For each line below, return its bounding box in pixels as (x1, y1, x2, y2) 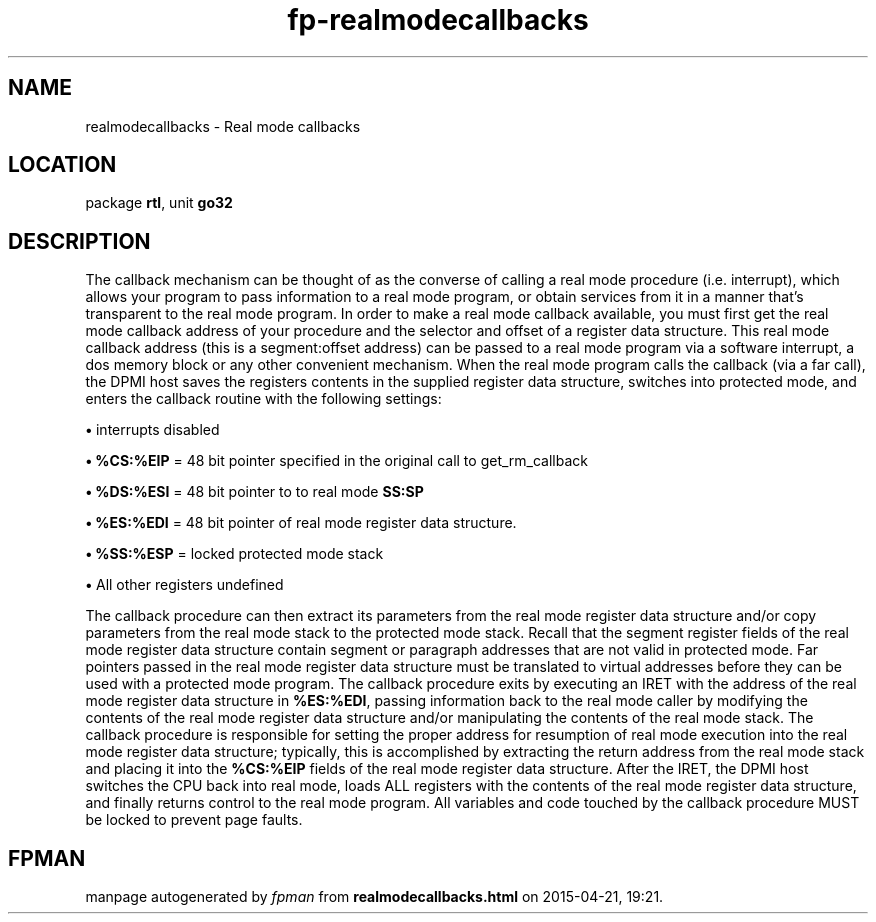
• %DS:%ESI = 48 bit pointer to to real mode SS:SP (85, 483, 424, 501)
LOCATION (8, 152, 117, 178)
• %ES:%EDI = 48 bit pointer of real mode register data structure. (85, 514, 517, 532)
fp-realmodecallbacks (287, 3, 589, 37)
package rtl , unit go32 (85, 194, 233, 212)
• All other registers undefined (85, 576, 284, 594)
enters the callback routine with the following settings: (85, 390, 442, 408)
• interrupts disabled (85, 421, 220, 439)
